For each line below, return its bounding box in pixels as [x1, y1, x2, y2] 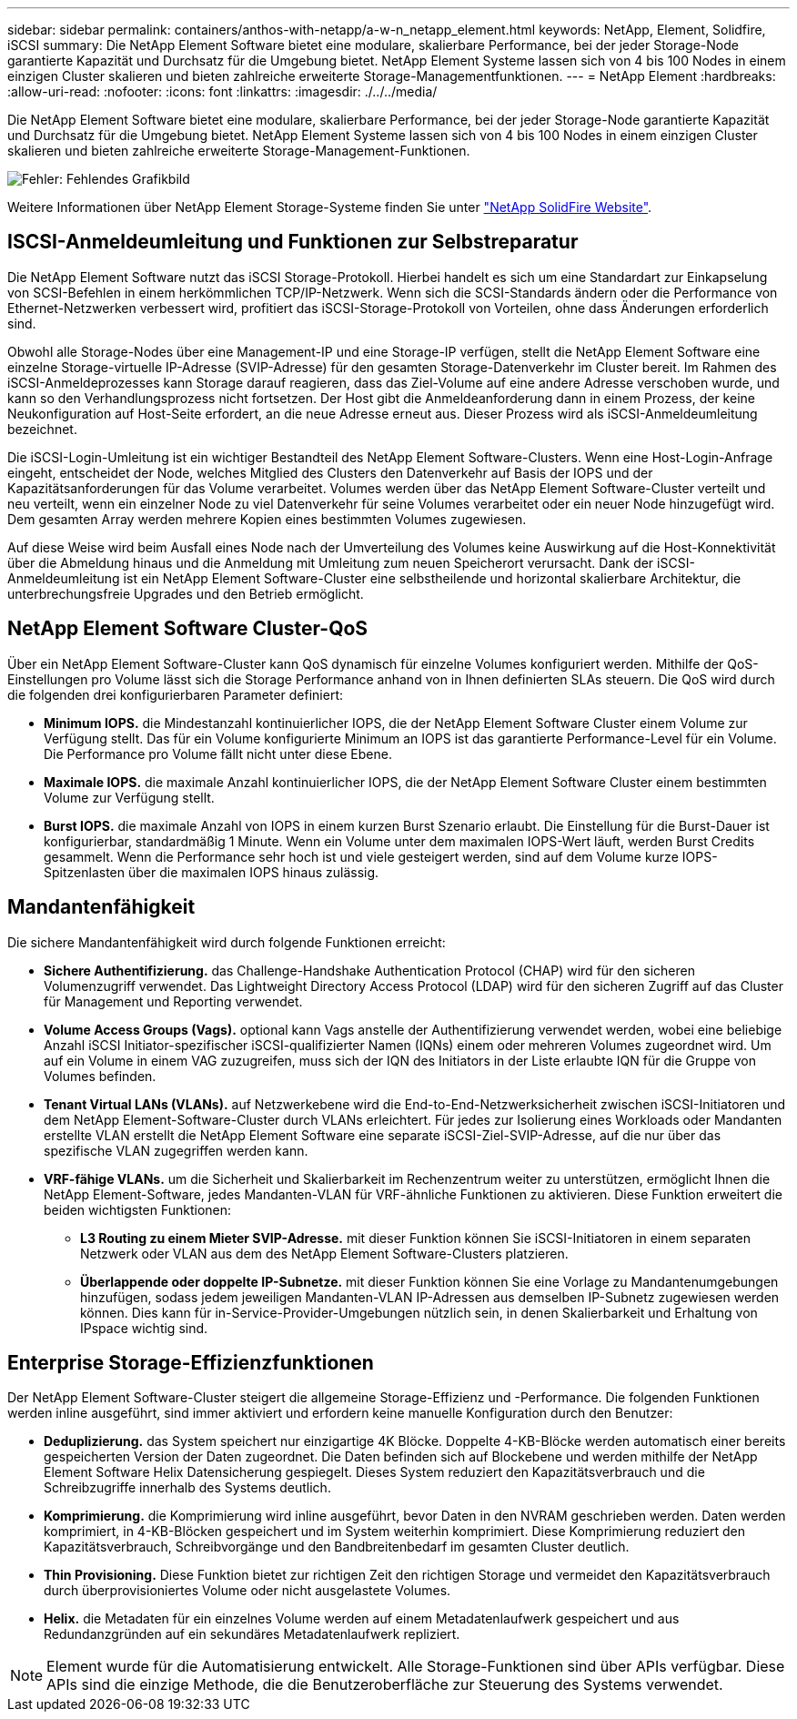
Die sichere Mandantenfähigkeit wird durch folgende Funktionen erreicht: [7, 934, 446, 950]
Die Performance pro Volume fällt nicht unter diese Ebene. [44, 745, 392, 762]
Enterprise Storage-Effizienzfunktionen [7, 1350, 374, 1374]
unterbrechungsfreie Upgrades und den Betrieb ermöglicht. [7, 585, 364, 602]
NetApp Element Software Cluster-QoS [7, 617, 368, 641]
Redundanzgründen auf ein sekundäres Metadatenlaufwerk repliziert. [44, 1626, 460, 1643]
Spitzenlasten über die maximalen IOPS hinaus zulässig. [44, 864, 379, 880]
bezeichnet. [7, 420, 77, 437]
